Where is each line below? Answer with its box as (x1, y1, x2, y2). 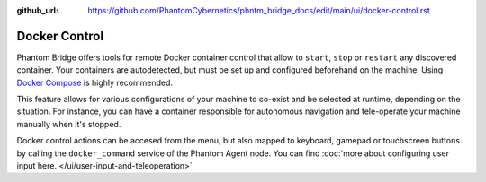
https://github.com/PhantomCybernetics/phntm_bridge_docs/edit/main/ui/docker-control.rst (87, 5, 431, 15)
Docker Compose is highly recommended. (16, 77, 173, 88)
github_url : (16, 5, 58, 15)
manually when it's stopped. (16, 118, 121, 129)
